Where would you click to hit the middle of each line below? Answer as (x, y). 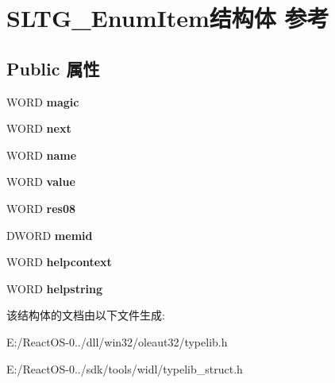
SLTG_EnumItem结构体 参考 (168, 18)
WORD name (42, 155)
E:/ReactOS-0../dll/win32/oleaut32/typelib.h (117, 341)
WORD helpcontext (59, 262)
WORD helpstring (55, 288)
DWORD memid (50, 235)
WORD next (39, 128)
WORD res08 (41, 208)
